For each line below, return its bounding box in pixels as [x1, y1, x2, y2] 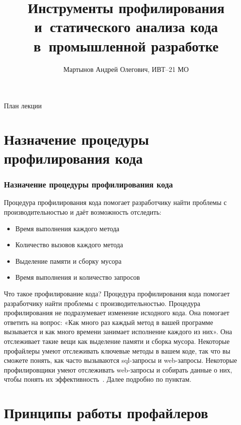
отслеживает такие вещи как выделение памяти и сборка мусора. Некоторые [4, 336, 230, 346]
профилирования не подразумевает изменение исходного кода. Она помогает [4, 307, 229, 318]
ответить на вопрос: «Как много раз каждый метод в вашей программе [4, 317, 213, 327]
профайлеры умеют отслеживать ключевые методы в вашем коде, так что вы [4, 345, 230, 356]
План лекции [4, 101, 42, 111]
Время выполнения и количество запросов [15, 272, 140, 282]
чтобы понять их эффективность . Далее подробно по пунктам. [4, 374, 192, 384]
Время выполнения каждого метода [15, 223, 120, 233]
